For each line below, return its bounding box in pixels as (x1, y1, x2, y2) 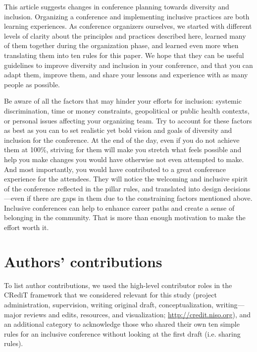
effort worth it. (4, 222, 49, 233)
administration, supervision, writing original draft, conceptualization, (4, 299, 214, 309)
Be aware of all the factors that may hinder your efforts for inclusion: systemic (4, 96, 242, 106)
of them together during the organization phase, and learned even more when (4, 40, 239, 51)
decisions (223, 183, 251, 193)
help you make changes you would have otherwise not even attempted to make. (4, 154, 244, 164)
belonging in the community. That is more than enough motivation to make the (4, 212, 246, 223)
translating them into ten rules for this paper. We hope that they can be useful (4, 50, 244, 60)
